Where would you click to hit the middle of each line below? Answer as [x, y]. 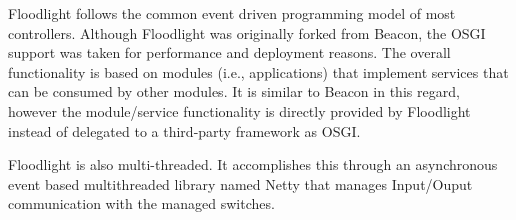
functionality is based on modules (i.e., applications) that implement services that [258, 71]
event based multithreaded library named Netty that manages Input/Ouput [240, 183]
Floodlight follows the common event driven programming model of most [232, 13]
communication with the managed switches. [141, 203]
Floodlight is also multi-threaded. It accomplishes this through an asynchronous [253, 164]
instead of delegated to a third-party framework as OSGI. [184, 130]
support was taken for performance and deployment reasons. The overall [229, 52]
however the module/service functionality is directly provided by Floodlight [239, 110]
